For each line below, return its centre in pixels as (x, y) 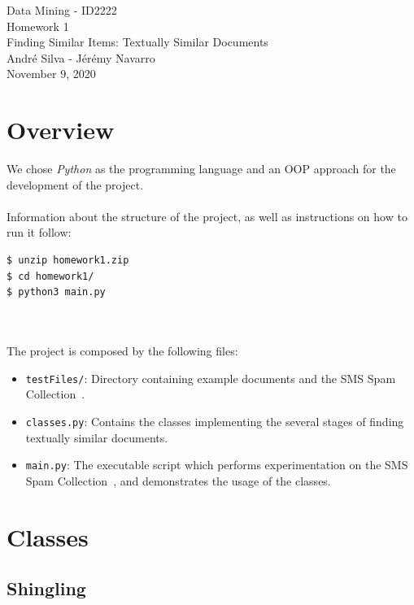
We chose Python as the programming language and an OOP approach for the (201, 169)
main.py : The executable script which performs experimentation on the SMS (217, 465)
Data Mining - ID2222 (62, 10)
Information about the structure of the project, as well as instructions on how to (207, 216)
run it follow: (39, 232)
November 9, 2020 (51, 74)
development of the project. (75, 184)
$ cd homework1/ (50, 276)
